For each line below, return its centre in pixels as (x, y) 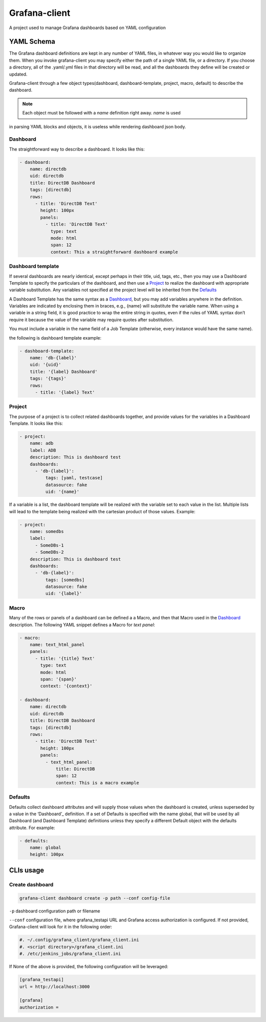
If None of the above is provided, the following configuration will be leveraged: (89, 967)
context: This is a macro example (98, 783)
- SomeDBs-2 (50, 552)
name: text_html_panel (57, 644)
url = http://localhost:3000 (55, 986)
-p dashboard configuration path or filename (55, 911)
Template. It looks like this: (36, 423)
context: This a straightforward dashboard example (114, 252)
